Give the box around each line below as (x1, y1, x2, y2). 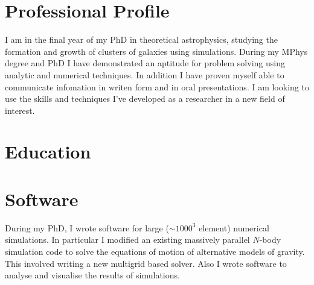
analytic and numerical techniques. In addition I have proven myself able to (5, 68, 284, 81)
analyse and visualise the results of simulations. (5, 269, 180, 281)
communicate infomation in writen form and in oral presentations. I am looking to (5, 80, 309, 93)
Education (5, 139, 91, 164)
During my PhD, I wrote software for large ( (5, 221, 169, 234)
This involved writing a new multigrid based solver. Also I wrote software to (5, 257, 287, 269)
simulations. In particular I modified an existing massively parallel (5, 233, 250, 246)
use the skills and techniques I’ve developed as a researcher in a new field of (5, 92, 285, 105)
